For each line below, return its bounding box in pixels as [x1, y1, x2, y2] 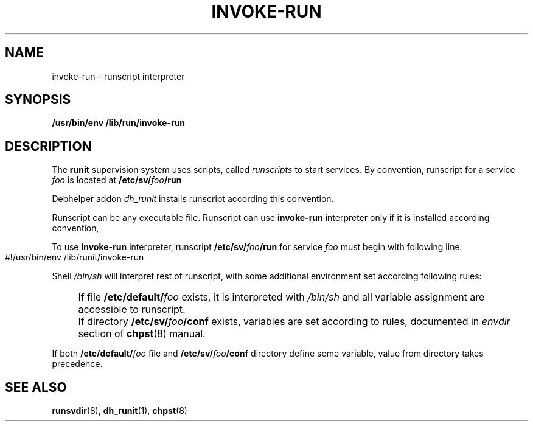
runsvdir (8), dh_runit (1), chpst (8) [52, 405, 187, 416]
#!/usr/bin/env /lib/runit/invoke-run [5, 252, 144, 263]
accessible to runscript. [78, 303, 186, 316]
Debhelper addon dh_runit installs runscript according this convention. [52, 194, 334, 204]
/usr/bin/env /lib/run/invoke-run [52, 117, 186, 128]
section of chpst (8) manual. [78, 327, 206, 340]
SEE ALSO [5, 379, 67, 395]
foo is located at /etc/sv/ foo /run [52, 175, 182, 186]
